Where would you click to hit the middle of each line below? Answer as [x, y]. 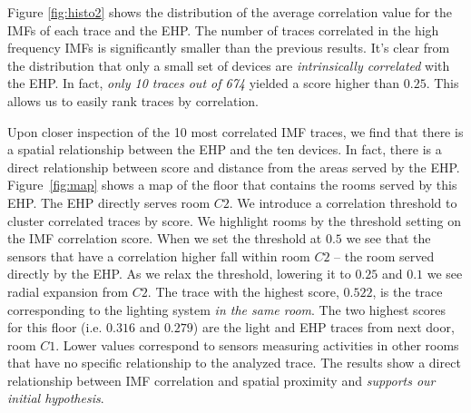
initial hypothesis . [56, 398]
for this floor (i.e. [55, 327]
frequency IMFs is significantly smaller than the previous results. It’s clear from [229, 48]
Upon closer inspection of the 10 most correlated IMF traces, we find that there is [235, 131]
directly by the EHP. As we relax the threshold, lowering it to [179, 274]
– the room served [384, 256]
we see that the [388, 238]
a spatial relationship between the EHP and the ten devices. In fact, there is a [225, 149]
